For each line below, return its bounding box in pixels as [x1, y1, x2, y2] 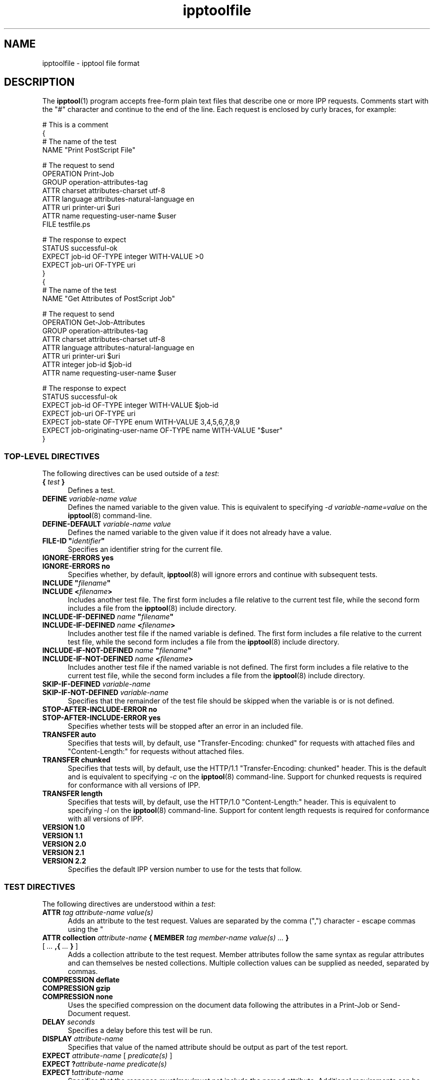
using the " [68, 924, 104, 933]
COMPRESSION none [42, 992, 113, 1001]
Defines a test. [68, 486, 115, 495]
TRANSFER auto [42, 730, 96, 739]
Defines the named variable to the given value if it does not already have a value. [68, 528, 332, 537]
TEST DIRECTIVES [4, 881, 75, 892]
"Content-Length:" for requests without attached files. [68, 747, 244, 756]
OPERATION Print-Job [42, 169, 114, 178]
